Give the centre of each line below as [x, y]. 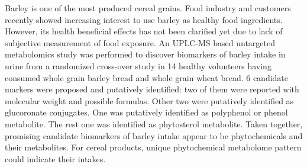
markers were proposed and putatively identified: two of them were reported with [152, 89]
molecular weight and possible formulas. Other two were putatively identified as [149, 100]
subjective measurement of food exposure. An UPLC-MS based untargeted [140, 42]
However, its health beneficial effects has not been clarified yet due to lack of [144, 31]
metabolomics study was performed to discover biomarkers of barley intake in [145, 54]
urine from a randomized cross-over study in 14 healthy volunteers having [138, 65]
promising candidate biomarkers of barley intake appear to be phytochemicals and [154, 135]
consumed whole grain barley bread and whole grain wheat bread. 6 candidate [147, 77]
